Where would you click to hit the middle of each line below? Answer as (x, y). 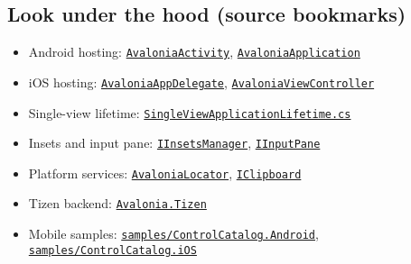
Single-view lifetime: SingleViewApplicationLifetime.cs (190, 112)
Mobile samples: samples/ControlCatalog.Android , (173, 234)
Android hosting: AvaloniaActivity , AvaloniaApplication (194, 52)
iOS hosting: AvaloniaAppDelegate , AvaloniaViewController (201, 82)
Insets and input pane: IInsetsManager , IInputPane (174, 143)
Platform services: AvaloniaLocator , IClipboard (165, 173)
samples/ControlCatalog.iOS (112, 250)
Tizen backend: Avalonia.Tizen (117, 203)
